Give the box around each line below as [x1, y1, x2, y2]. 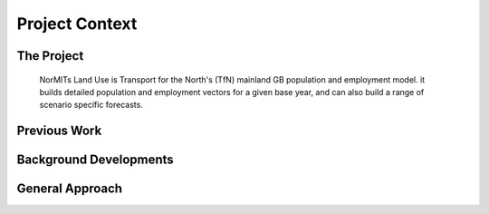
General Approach [16, 181, 122, 197]
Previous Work [16, 123, 102, 139]
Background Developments [16, 152, 174, 168]
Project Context [16, 14, 138, 34]
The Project [16, 48, 84, 63]
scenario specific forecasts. [39, 100, 144, 111]
